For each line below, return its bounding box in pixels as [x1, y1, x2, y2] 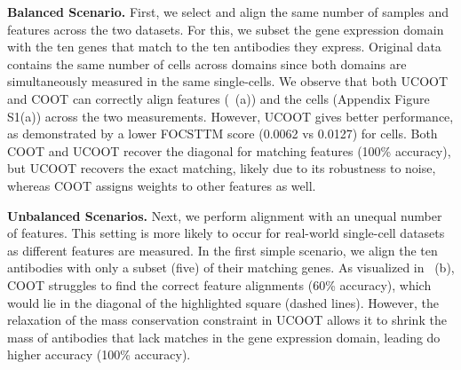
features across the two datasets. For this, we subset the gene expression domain [7, 20, 444, 38]
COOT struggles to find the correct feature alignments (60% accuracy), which [7, 275, 432, 294]
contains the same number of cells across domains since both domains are [7, 54, 407, 73]
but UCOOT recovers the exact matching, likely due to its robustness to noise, [7, 159, 436, 177]
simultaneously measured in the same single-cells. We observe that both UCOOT [7, 72, 449, 91]
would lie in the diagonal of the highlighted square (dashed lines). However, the [7, 293, 440, 311]
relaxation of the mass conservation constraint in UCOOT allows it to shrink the [7, 311, 447, 329]
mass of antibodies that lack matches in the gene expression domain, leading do [7, 327, 441, 346]
